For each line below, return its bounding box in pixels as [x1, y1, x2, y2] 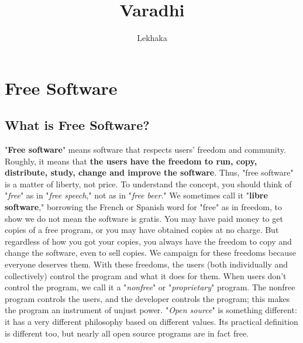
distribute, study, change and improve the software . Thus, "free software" [5, 166, 294, 179]
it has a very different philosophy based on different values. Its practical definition [5, 315, 298, 328]
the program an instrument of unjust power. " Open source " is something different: [5, 304, 297, 316]
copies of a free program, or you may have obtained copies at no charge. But [5, 224, 279, 236]
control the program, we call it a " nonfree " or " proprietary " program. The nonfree [5, 281, 295, 293]
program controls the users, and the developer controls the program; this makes [5, 292, 290, 304]
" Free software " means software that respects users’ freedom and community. [5, 143, 286, 156]
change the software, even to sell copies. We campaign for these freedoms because [5, 246, 296, 259]
